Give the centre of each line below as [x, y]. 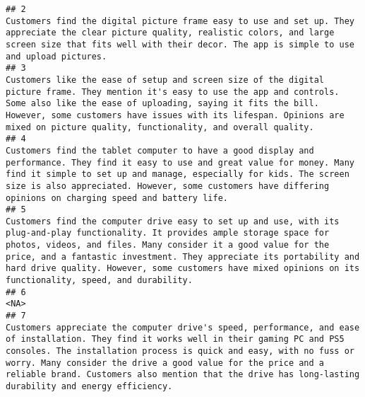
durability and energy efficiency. [89, 386]
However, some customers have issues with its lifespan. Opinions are [175, 115]
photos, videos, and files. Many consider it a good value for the [168, 245]
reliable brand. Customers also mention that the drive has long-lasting [183, 375]
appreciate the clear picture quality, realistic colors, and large [170, 33]
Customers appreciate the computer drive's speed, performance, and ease [183, 327]
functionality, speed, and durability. [99, 281]
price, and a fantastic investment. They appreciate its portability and [183, 257]
